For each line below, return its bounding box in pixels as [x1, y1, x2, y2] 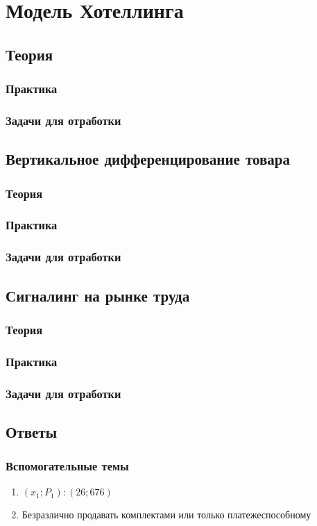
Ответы [6, 420, 58, 442]
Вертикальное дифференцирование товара [6, 148, 290, 170]
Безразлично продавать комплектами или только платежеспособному [22, 507, 311, 522]
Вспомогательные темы [6, 457, 129, 475]
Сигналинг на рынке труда [6, 284, 190, 306]
